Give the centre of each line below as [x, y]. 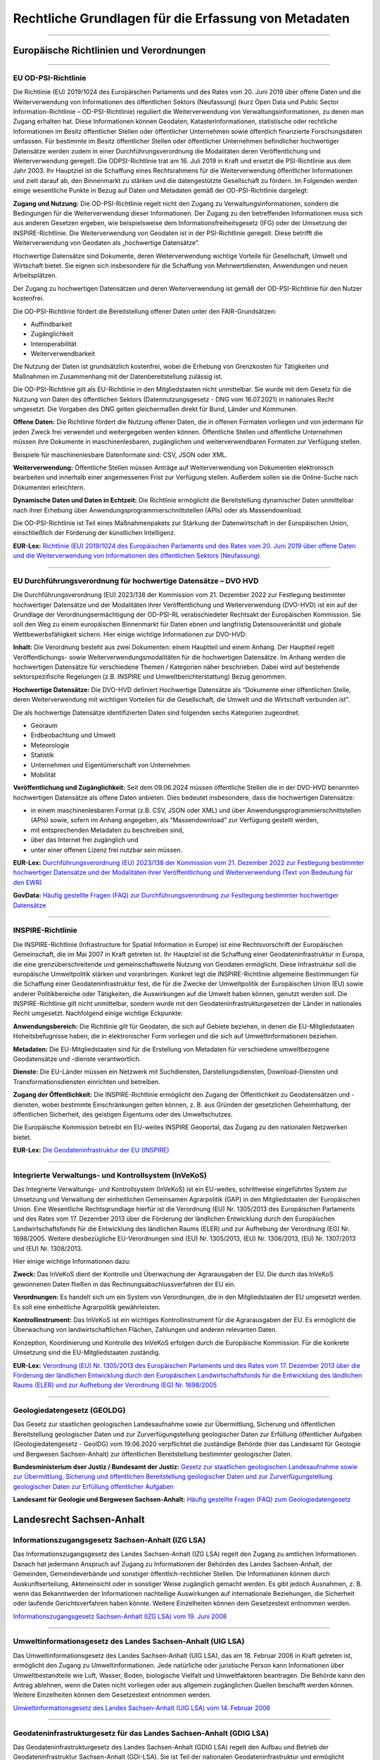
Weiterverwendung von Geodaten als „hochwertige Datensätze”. [106, 243]
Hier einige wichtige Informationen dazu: [72, 1262]
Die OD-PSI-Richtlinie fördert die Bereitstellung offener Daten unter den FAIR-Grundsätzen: [145, 311]
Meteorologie [50, 745]
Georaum [44, 725]
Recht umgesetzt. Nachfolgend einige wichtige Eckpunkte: [98, 1013]
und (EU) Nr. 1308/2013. [48, 1248]
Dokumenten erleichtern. [49, 487]
